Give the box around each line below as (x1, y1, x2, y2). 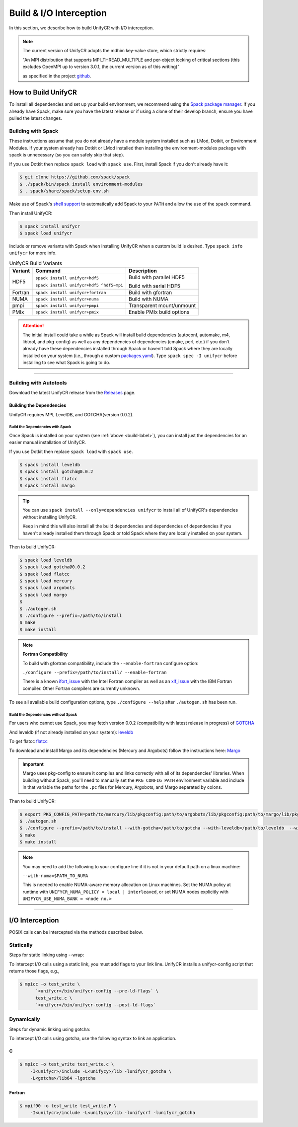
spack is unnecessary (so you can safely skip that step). (9, 152, 124, 158)
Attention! (22, 323, 44, 329)
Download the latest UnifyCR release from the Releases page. (9, 390, 136, 396)
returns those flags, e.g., (9, 968, 60, 974)
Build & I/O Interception (9, 7, 107, 18)
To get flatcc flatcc (9, 738, 48, 745)
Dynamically (9, 1016, 40, 1023)
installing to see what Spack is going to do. (22, 360, 110, 366)
